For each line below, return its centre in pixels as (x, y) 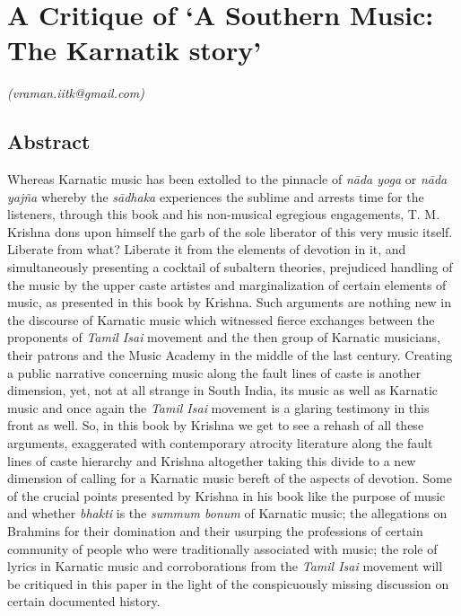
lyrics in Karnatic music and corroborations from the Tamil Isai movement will (225, 566)
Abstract (49, 141)
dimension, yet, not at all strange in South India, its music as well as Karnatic (223, 390)
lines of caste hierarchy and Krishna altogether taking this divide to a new (212, 460)
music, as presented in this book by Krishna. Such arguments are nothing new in (229, 302)
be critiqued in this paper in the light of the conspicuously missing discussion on (228, 583)
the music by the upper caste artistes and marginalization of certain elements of (227, 284)
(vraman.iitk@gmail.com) (76, 93)
